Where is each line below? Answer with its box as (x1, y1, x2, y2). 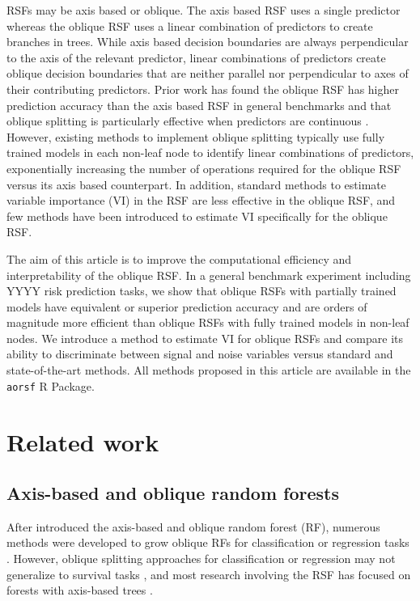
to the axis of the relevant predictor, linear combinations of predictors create (6, 49, 386, 66)
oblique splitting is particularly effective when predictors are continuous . (6, 112, 369, 129)
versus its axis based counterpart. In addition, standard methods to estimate (6, 176, 386, 193)
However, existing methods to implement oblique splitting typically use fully (6, 128, 385, 145)
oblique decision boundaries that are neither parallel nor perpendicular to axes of (6, 65, 409, 82)
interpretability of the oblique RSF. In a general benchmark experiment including (6, 266, 411, 283)
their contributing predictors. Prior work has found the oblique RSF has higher (6, 80, 399, 97)
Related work (6, 425, 159, 458)
